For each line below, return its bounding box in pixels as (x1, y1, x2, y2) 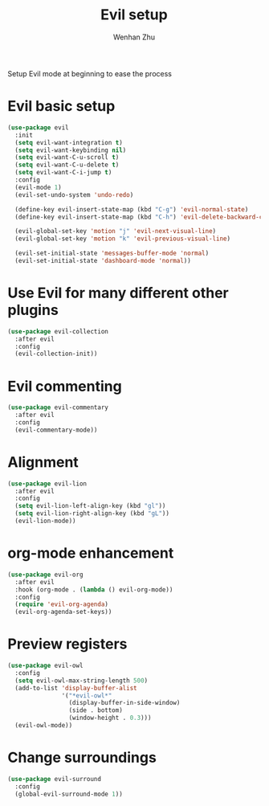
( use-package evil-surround (7, 775, 102, 783)
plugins (7, 301, 59, 319)
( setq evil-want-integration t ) (14, 138, 124, 146)
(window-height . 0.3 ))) (68, 714, 152, 722)
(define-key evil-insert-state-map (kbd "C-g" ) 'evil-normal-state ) (14, 205, 249, 214)
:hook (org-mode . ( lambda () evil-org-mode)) (14, 585, 173, 594)
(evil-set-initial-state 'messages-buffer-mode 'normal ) (14, 249, 210, 258)
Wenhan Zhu (112, 32, 156, 42)
